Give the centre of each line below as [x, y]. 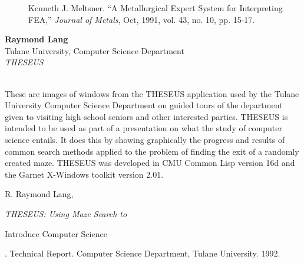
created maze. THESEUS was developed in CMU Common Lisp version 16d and [150, 163]
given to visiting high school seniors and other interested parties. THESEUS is [146, 116]
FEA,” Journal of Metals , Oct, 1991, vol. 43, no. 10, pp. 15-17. [142, 19]
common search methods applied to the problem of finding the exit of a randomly [152, 151]
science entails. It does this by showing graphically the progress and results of [145, 139]
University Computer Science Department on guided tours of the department [144, 105]
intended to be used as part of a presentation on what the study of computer [143, 128]
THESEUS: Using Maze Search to [66, 213]
